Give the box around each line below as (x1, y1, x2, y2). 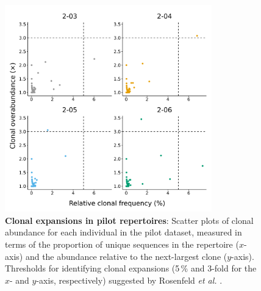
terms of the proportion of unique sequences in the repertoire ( (5, 237, 239, 250)
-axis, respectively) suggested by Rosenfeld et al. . (36, 273, 223, 286)
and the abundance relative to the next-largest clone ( (25, 250, 227, 262)
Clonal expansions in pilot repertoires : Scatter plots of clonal (5, 214, 254, 226)
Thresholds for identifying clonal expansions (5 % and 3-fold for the (5, 262, 257, 275)
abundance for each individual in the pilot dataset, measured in (5, 226, 242, 239)
